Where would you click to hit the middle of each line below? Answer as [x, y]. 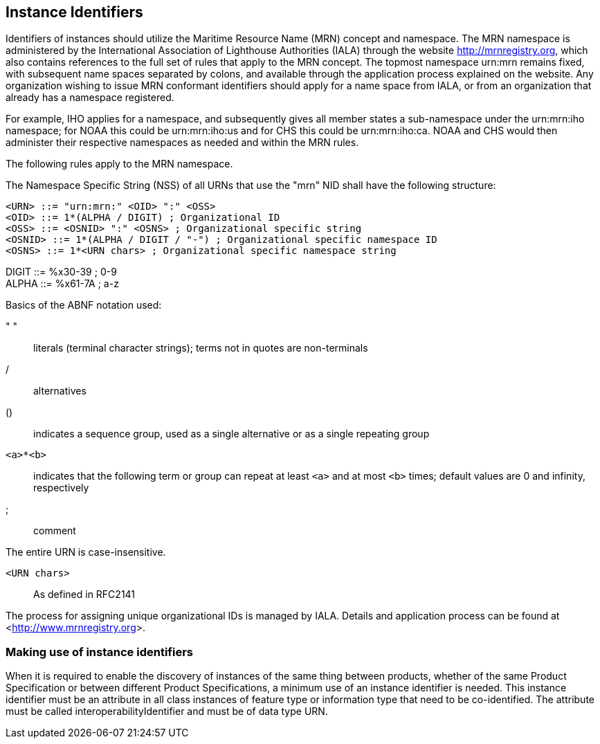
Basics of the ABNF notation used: [84, 305]
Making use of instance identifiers [99, 652]
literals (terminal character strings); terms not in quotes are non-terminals [201, 348]
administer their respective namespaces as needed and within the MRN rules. [182, 143]
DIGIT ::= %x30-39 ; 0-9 [61, 272]
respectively [61, 488]
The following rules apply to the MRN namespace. [119, 164]
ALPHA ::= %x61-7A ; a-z [62, 284]
